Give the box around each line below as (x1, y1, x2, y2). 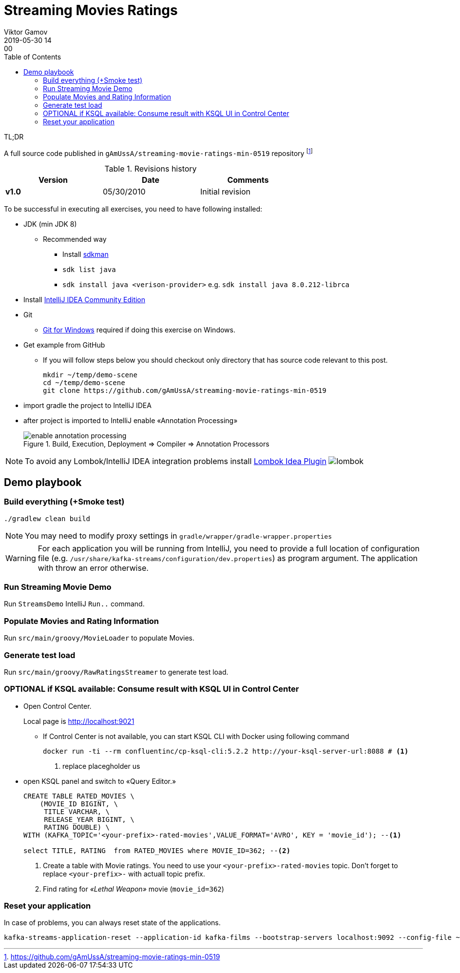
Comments (227, 175, 269, 185)
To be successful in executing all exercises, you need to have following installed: (4, 205, 263, 214)
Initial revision (200, 187, 251, 197)
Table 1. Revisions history (104, 164, 197, 174)
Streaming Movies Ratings (4, 2, 178, 19)
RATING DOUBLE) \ (44, 823, 110, 831)
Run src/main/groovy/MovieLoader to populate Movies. (4, 634, 195, 642)
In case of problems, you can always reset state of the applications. (4, 918, 221, 927)
